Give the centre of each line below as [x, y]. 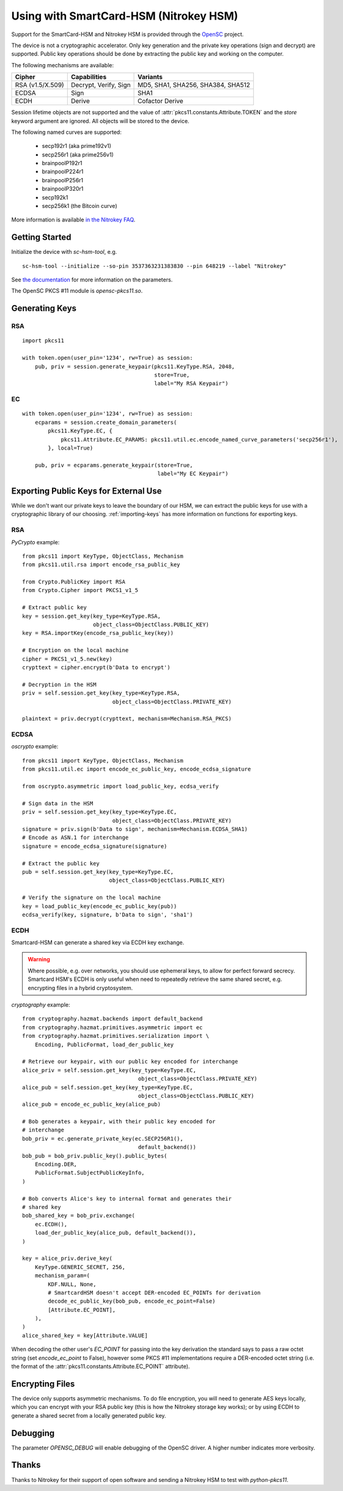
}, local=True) [71, 448]
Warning [39, 960]
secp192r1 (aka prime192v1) [76, 146]
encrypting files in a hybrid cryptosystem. [80, 988]
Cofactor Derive [160, 101]
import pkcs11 [43, 341]
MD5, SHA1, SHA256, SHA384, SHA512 [194, 85]
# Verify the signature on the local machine [92, 898]
